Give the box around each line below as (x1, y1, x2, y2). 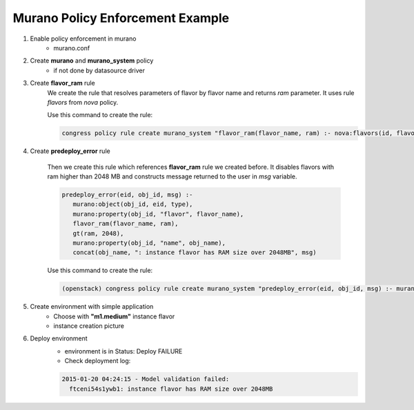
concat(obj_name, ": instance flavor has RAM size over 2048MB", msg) (72, 249, 317, 256)
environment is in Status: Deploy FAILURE (64, 347, 183, 355)
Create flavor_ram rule (30, 79, 96, 88)
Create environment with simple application (30, 303, 154, 311)
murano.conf (53, 43, 90, 52)
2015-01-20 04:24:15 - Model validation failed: (61, 376, 230, 383)
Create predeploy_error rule (30, 147, 110, 155)
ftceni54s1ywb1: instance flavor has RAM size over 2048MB (69, 385, 273, 393)
